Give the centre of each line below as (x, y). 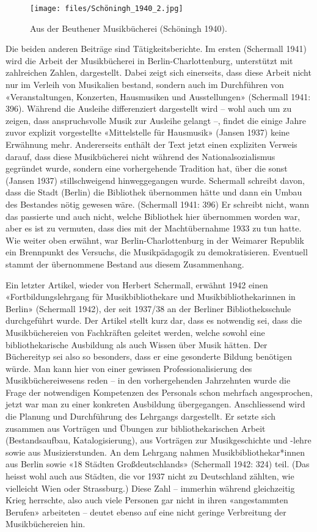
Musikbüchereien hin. (46, 524)
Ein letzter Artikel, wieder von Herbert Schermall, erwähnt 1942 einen (137, 284)
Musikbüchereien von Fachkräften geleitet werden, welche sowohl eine (135, 332)
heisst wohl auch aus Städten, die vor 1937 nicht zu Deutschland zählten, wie (150, 476)
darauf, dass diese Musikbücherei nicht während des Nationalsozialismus (140, 156)
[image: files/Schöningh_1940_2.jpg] (107, 9)
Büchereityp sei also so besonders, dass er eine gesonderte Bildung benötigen (149, 356)
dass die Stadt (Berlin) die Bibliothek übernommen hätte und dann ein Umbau (154, 192)
